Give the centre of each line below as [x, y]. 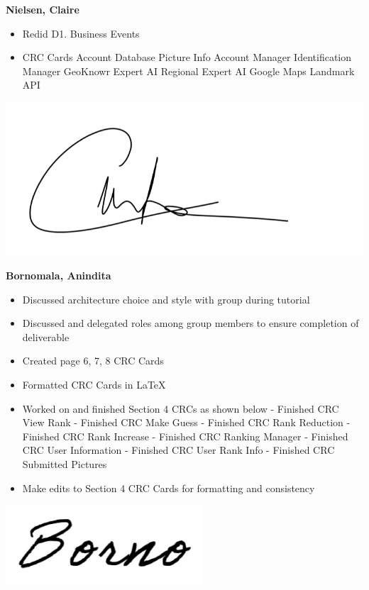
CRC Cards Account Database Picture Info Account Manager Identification [187, 57]
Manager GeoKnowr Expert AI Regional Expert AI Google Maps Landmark [188, 71]
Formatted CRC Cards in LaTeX [94, 384]
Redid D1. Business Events [81, 33]
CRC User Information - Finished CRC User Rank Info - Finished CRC [178, 450]
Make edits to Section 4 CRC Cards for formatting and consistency [169, 488]
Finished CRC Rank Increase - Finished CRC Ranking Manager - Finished [185, 436]
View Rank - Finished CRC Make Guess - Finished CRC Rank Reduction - [186, 422]
